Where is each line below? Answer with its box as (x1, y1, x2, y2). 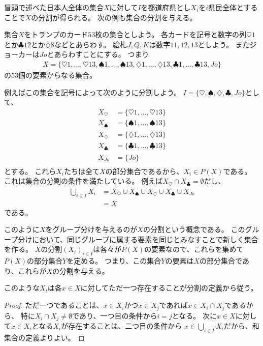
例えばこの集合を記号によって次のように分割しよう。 (4, 86, 181, 97)
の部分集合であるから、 (105, 165, 184, 176)
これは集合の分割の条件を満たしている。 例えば (4, 176, 163, 186)
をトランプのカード (24, 29, 88, 40)
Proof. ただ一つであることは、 (4, 300, 104, 310)
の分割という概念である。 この (143, 224, 245, 235)
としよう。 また (198, 39, 250, 49)
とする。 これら (4, 165, 56, 176)
